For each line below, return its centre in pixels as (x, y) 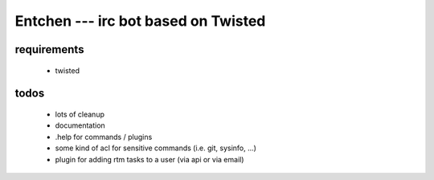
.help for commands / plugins (104, 137)
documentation (80, 125)
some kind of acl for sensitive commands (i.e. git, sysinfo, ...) (156, 148)
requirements (49, 49)
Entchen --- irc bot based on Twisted (140, 21)
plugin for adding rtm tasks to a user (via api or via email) (149, 159)
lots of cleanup (80, 114)
